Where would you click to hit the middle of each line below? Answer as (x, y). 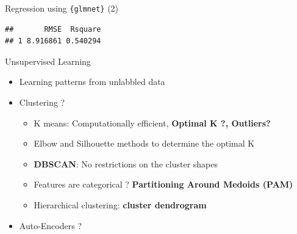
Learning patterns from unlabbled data (92, 82)
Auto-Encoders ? (50, 225)
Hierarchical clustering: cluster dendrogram (120, 205)
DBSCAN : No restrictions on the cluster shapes (126, 163)
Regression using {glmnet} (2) (62, 8)
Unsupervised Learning (48, 61)
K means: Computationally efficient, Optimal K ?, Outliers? (152, 122)
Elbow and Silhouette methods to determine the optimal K (144, 143)
